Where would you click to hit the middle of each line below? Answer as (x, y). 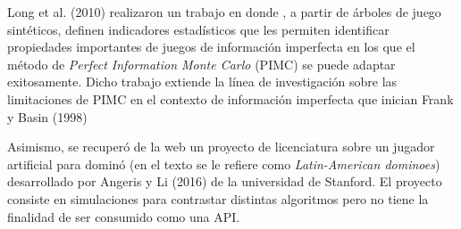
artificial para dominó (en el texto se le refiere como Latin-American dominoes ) (224, 164)
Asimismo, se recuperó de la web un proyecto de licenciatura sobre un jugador (221, 147)
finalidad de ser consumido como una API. (124, 216)
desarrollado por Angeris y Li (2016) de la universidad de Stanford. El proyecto (225, 181)
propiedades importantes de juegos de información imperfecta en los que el (211, 47)
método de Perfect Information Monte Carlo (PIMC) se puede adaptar (201, 64)
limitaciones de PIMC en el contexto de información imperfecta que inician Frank (230, 98)
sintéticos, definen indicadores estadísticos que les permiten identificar (198, 29)
